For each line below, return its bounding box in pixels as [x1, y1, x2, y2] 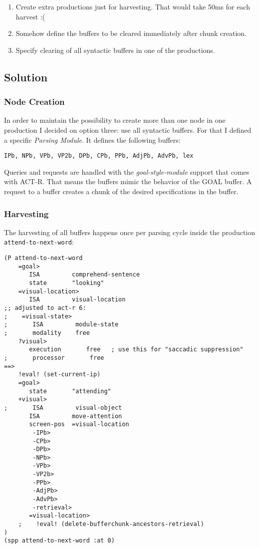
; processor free [4, 354, 104, 361]
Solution [4, 69, 48, 84]
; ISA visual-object [4, 404, 122, 411]
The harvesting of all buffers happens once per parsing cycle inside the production [4, 227, 256, 237]
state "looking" [29, 279, 104, 287]
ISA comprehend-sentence [29, 271, 140, 278]
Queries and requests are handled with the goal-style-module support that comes [4, 166, 250, 177]
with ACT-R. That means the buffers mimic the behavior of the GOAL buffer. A [4, 176, 252, 187]
